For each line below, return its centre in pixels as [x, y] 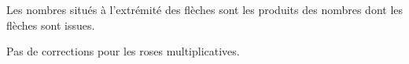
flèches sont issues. [51, 25]
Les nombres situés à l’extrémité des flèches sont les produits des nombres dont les [205, 9]
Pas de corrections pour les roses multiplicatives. [123, 51]
